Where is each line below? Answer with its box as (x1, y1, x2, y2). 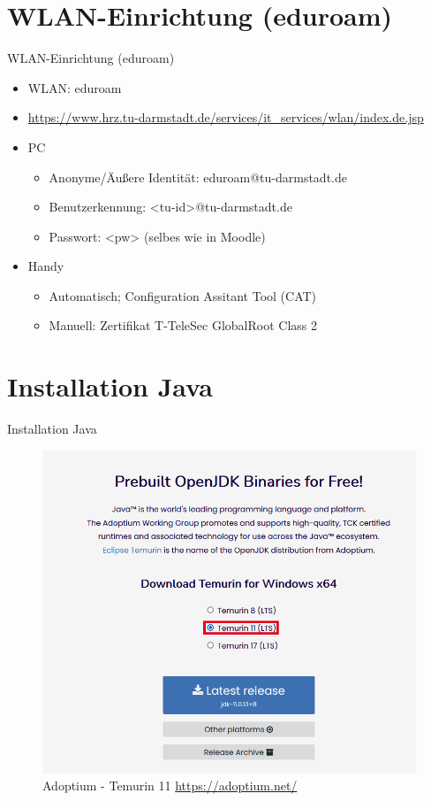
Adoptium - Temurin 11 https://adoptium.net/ (42, 776, 298, 795)
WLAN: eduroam (27, 78, 122, 96)
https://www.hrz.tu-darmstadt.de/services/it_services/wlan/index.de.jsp (27, 108, 424, 127)
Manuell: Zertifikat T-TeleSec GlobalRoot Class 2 (49, 316, 318, 335)
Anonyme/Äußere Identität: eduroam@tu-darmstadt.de (49, 167, 347, 186)
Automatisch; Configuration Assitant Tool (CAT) (49, 286, 317, 304)
